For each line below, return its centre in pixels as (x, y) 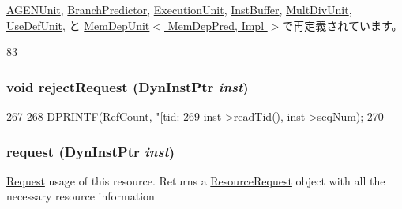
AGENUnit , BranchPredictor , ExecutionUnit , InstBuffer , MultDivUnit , (179, 9)
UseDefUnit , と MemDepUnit (78, 25)
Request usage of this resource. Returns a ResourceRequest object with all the (196, 180)
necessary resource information (81, 196)
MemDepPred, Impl (216, 25)
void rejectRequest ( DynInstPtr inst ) (128, 86)
